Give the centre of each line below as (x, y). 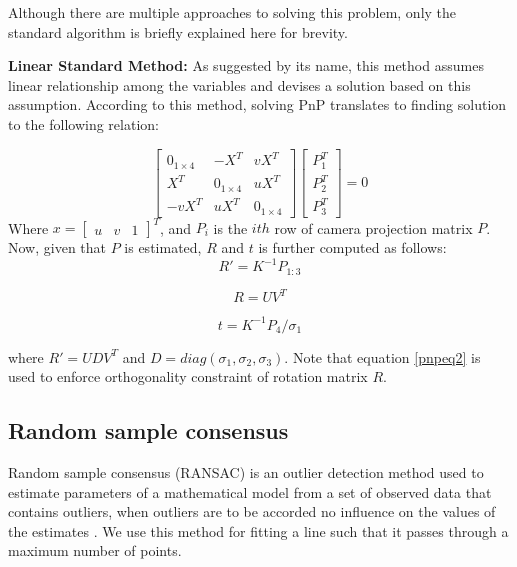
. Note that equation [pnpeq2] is (382, 356)
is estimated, (163, 247)
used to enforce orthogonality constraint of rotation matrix (188, 376)
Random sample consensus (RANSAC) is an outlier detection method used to (246, 471)
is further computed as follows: (352, 247)
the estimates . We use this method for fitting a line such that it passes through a (258, 530)
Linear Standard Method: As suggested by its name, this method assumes (246, 65)
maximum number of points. (95, 550)
